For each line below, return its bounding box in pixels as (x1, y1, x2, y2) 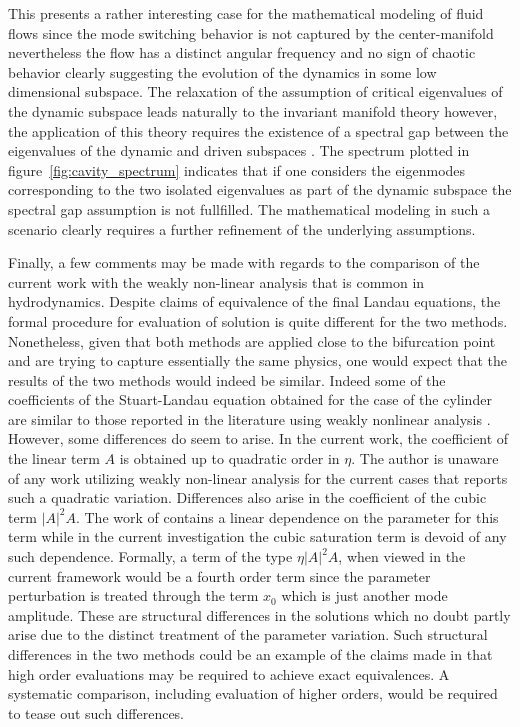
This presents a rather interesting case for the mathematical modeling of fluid (8, 3, 484, 23)
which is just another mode (281, 585, 448, 606)
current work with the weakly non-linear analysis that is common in (8, 271, 425, 292)
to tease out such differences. (8, 702, 185, 723)
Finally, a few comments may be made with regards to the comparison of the (8, 252, 480, 273)
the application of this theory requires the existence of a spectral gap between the (8, 120, 509, 141)
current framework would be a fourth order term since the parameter (8, 565, 431, 586)
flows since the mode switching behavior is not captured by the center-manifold (8, 22, 494, 43)
